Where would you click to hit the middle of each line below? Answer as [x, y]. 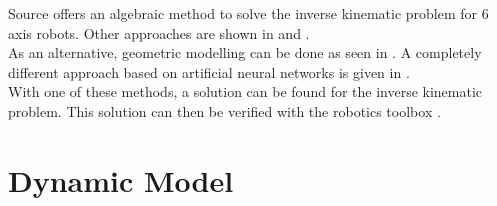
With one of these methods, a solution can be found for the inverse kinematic [245, 91]
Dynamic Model [121, 179]
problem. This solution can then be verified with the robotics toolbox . [224, 110]
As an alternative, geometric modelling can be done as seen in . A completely [245, 52]
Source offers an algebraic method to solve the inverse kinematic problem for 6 [248, 13]
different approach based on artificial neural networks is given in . [209, 71]
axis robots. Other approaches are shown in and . [159, 32]
